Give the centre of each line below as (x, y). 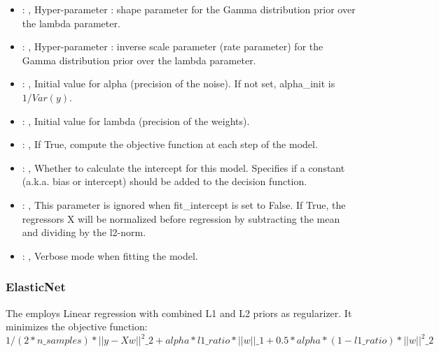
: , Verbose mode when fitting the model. (110, 255)
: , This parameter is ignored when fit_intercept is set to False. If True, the (184, 204)
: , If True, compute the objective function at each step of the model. (170, 144)
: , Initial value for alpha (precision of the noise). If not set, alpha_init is (179, 83)
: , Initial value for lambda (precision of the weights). (136, 120)
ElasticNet (36, 287)
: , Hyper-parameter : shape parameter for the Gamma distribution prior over (189, 9)
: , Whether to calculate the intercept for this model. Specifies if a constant (183, 167)
